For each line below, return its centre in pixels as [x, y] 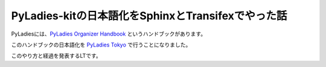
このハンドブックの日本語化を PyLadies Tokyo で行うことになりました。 [101, 45]
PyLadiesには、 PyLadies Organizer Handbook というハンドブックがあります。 [109, 34]
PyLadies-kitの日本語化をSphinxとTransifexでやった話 [149, 16]
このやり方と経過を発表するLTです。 [56, 56]
